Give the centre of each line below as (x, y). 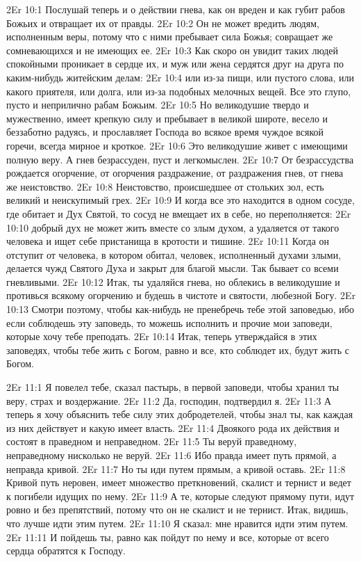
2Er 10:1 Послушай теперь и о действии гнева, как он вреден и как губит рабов (176, 9)
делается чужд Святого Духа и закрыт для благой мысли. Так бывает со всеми (173, 268)
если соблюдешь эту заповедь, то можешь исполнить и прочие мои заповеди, (169, 322)
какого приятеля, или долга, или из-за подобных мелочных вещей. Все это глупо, (179, 91)
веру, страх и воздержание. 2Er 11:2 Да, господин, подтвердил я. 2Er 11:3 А (169, 400)
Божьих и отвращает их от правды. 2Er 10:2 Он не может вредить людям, (163, 23)
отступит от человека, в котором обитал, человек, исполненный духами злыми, (174, 254)
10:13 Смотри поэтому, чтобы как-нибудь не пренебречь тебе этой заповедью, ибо (180, 309)
